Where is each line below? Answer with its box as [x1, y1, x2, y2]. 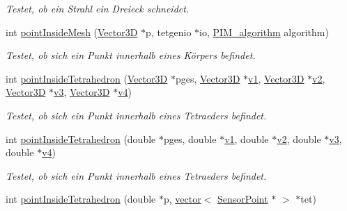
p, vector [163, 192, 201, 206]
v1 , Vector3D [248, 71, 304, 85]
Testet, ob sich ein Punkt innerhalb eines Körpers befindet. [6, 48, 256, 62]
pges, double [163, 131, 217, 146]
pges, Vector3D [175, 71, 240, 85]
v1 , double [224, 131, 269, 146]
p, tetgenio [146, 24, 192, 39]
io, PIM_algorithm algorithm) [199, 24, 329, 39]
